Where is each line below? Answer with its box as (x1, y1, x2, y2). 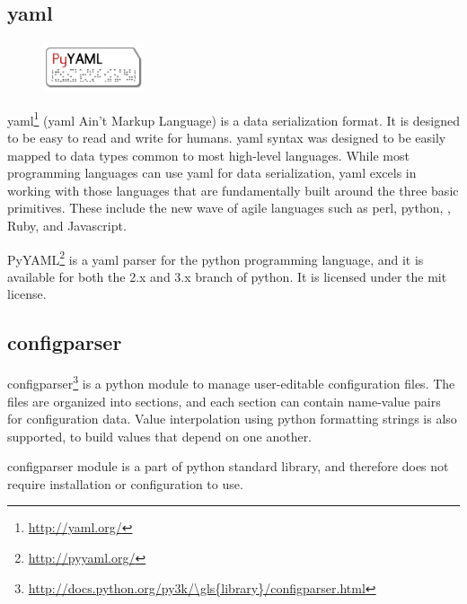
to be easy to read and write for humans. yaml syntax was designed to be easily (7, 128, 446, 147)
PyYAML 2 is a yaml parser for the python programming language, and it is (7, 247, 424, 268)
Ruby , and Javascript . (7, 216, 127, 235)
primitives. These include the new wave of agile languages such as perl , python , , (7, 198, 451, 217)
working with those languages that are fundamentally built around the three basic (7, 180, 459, 199)
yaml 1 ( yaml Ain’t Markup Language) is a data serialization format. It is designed (7, 108, 460, 129)
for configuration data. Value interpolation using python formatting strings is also (7, 409, 457, 428)
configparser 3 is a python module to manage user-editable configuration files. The (7, 372, 455, 392)
